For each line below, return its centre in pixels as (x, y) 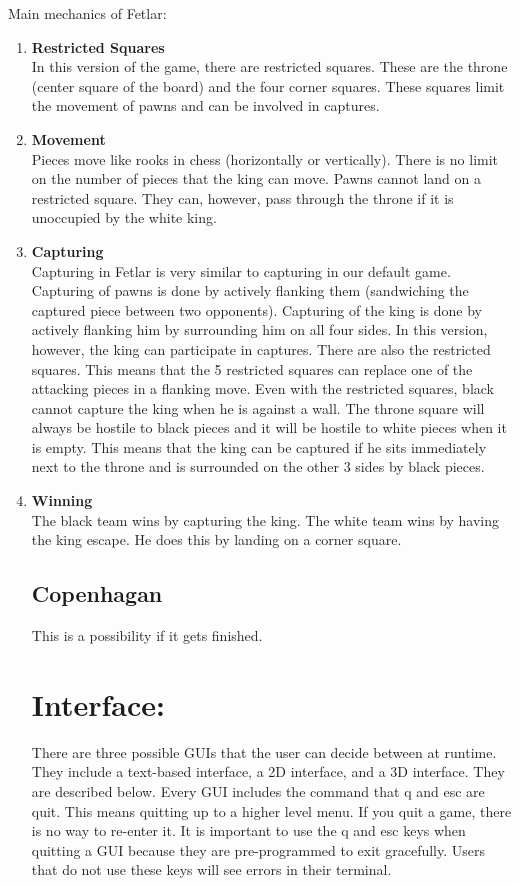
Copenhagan (97, 593)
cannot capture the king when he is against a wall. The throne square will (258, 407)
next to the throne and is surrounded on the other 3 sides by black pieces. (258, 466)
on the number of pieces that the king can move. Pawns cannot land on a (256, 178)
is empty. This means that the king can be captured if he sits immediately (259, 446)
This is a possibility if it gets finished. (147, 635)
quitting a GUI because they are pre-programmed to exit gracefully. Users (258, 849)
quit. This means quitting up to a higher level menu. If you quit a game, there (271, 810)
